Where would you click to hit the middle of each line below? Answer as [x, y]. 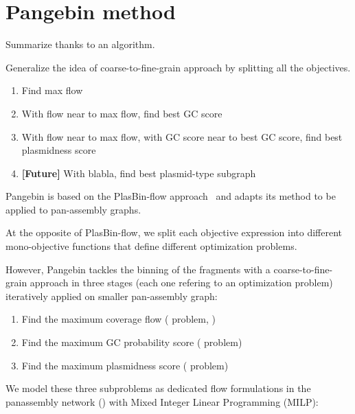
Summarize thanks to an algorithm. [80, 44]
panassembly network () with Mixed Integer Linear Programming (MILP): [162, 401]
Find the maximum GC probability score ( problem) [132, 342]
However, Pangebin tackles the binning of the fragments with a [138, 269]
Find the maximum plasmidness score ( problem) [125, 365]
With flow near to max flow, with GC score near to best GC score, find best [182, 136]
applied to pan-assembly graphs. [73, 209]
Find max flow [52, 90]
